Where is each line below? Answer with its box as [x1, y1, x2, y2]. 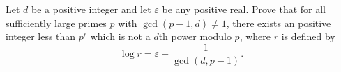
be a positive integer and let [31, 2, 151, 16]
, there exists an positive [226, 15, 331, 30]
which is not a [90, 29, 151, 44]
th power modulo [158, 29, 232, 44]
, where [239, 29, 271, 44]
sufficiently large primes [6, 15, 107, 30]
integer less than [6, 29, 76, 44]
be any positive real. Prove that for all [162, 2, 326, 16]
